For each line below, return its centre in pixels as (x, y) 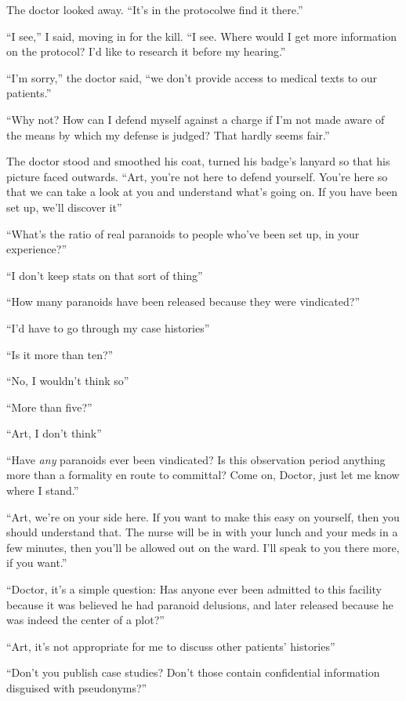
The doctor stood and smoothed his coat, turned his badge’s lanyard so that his (198, 161)
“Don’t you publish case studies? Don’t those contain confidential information (193, 672)
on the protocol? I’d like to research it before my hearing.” (146, 51)
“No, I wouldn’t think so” (68, 381)
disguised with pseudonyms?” (77, 688)
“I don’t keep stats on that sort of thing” (105, 275)
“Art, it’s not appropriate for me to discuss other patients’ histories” (171, 646)
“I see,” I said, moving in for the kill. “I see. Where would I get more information (202, 36)
